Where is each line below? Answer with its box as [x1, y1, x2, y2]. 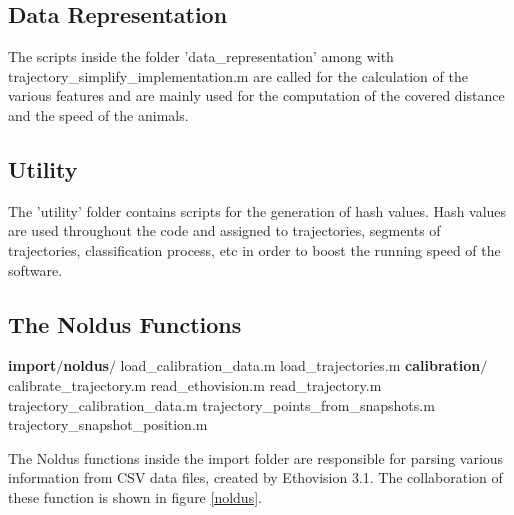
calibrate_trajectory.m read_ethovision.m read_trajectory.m [8, 374, 382, 395]
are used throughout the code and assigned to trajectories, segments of [8, 220, 441, 241]
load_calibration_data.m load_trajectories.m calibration [120, 355, 481, 376]
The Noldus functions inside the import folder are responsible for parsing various [8, 447, 504, 468]
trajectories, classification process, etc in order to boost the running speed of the [8, 239, 501, 260]
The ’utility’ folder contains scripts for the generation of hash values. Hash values [8, 200, 507, 221]
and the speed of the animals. [8, 104, 189, 125]
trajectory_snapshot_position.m [8, 414, 208, 435]
